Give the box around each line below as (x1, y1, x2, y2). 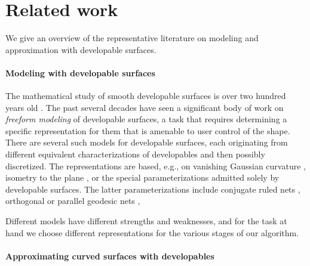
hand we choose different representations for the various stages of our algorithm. (5, 226, 299, 239)
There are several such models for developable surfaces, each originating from (5, 136, 288, 149)
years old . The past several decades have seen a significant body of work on (5, 101, 284, 113)
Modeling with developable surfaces (5, 66, 155, 79)
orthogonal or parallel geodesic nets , (5, 194, 140, 207)
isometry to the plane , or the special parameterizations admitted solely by (5, 171, 280, 184)
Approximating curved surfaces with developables (5, 249, 214, 262)
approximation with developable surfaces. (5, 43, 156, 55)
